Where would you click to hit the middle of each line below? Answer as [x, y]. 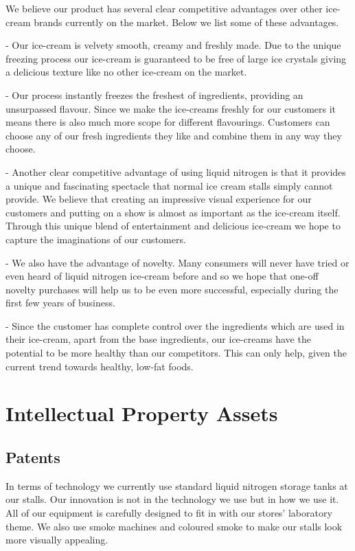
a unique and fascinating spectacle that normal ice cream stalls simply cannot [169, 185]
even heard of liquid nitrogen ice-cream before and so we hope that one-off [162, 276]
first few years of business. [60, 303]
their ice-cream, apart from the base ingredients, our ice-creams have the [158, 339]
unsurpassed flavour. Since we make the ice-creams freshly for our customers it [171, 108]
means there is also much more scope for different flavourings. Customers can [168, 122]
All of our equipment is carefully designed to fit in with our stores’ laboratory [169, 513]
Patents [33, 457]
